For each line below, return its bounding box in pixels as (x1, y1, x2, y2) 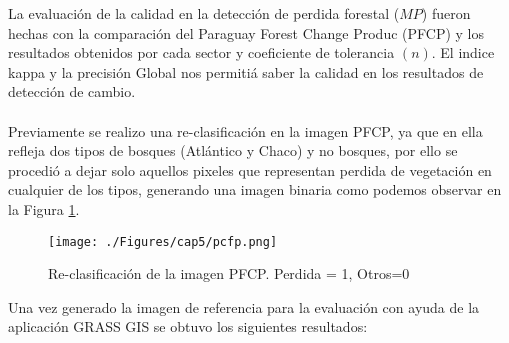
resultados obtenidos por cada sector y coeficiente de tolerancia (8, 42, 395, 63)
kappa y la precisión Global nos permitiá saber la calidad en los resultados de (8, 61, 484, 82)
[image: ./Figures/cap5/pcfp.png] (48, 234, 278, 249)
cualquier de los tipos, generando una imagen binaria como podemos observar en (8, 179, 502, 200)
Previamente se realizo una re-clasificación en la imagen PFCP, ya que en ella (8, 120, 483, 141)
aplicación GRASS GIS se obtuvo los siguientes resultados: (8, 316, 368, 337)
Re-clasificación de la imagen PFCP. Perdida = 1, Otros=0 (48, 263, 410, 284)
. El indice (431, 42, 495, 63)
